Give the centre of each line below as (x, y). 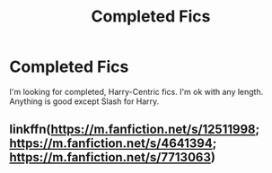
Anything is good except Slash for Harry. (84, 101)
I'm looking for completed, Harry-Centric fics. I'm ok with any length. (136, 91)
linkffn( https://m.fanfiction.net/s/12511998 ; (135, 130)
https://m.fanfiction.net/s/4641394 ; (113, 144)
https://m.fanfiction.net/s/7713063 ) (112, 157)
